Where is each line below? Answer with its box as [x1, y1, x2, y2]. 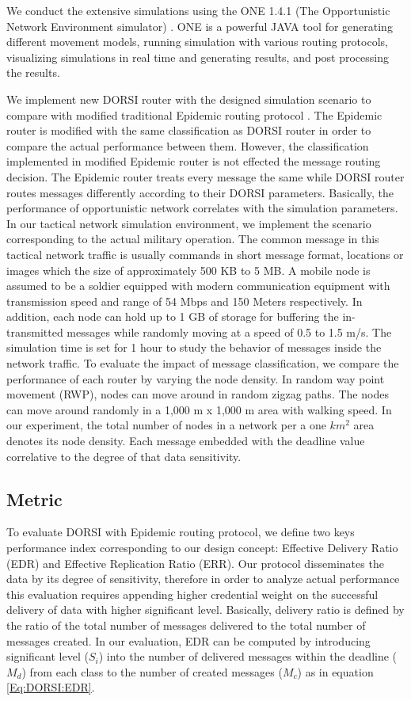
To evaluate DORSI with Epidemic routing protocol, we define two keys [6, 524, 355, 540]
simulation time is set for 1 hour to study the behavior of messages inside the [6, 339, 382, 356]
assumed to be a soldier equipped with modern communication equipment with [6, 277, 390, 294]
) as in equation [297, 663, 374, 680]
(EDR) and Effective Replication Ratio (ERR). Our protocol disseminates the [6, 554, 384, 571]
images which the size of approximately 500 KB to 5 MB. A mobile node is [6, 261, 371, 278]
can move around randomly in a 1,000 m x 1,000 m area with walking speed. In [6, 401, 392, 417]
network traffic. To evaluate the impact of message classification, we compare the [6, 355, 399, 371]
